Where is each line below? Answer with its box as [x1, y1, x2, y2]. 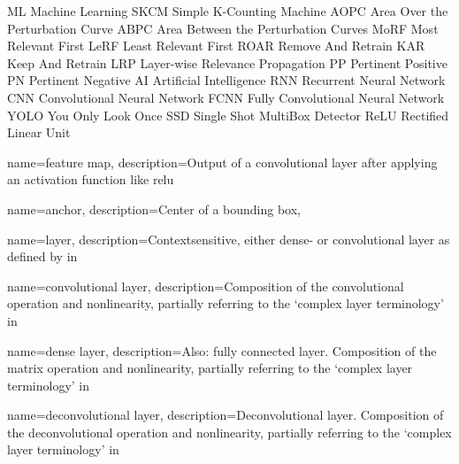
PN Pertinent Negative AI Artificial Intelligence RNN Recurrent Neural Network [7, 71, 446, 89]
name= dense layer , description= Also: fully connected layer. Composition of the [7, 341, 437, 360]
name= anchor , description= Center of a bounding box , [7, 199, 302, 218]
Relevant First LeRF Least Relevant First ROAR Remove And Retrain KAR [7, 36, 425, 55]
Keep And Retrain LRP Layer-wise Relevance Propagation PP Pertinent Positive [7, 53, 448, 72]
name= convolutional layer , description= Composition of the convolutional [7, 276, 404, 295]
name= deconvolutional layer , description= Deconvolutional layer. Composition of [7, 406, 444, 424]
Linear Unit [7, 123, 71, 142]
